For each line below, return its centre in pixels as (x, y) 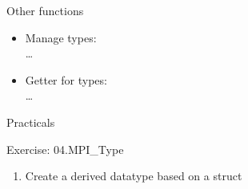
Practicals (31, 122)
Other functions (45, 10)
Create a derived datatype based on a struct (134, 176)
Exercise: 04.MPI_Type (65, 149)
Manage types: (61, 37)
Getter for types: (66, 79)
